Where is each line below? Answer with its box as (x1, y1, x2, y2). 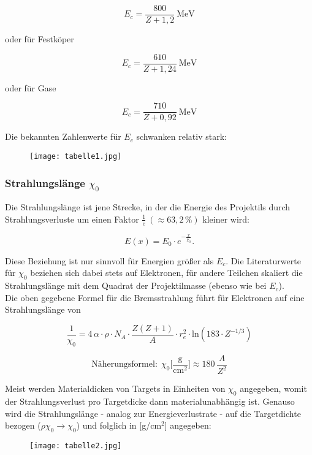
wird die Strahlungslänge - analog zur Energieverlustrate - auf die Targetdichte (5, 407, 301, 419)
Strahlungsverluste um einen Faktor (5, 212, 139, 225)
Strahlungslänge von (5, 303, 81, 316)
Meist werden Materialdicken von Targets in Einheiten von (5, 382, 226, 395)
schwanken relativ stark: (136, 130, 227, 143)
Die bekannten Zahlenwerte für (5, 130, 121, 143)
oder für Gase (5, 81, 56, 94)
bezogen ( (5, 419, 41, 432)
